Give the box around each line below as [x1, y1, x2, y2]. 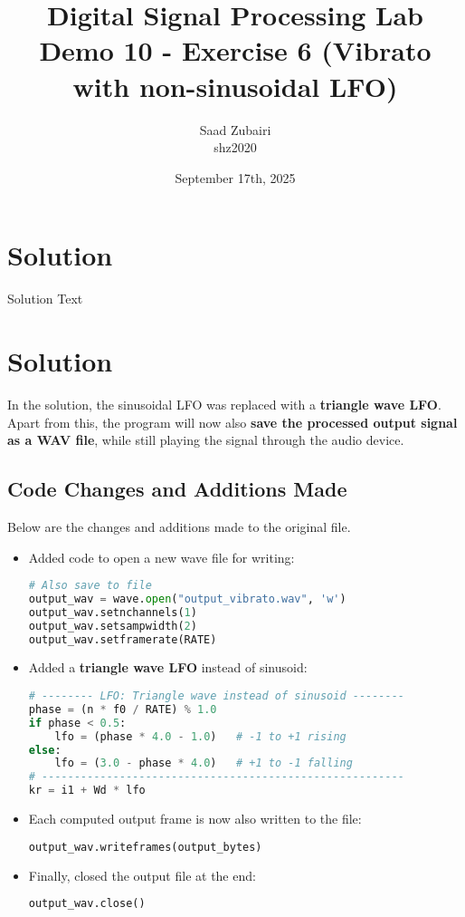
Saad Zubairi [199, 120, 271, 139]
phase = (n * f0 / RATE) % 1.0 [28, 702, 217, 716]
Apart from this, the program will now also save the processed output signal [7, 412, 458, 431]
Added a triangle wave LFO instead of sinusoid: [28, 658, 308, 677]
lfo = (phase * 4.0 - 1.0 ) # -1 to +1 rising [54, 729, 346, 743]
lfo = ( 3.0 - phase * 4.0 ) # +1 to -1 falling [54, 757, 353, 770]
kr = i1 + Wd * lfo [28, 784, 146, 797]
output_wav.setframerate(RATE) [28, 632, 217, 646]
